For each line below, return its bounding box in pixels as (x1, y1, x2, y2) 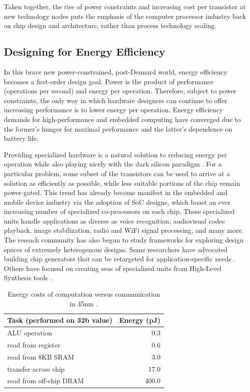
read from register (7, 339, 60, 349)
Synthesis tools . (4, 272, 52, 283)
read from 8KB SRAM (7, 351, 74, 362)
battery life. (4, 133, 39, 143)
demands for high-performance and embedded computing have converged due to (4, 114, 241, 124)
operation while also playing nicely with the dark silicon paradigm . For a (4, 159, 222, 169)
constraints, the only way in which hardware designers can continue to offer (4, 95, 227, 105)
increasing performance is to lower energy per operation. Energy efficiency (4, 105, 223, 115)
